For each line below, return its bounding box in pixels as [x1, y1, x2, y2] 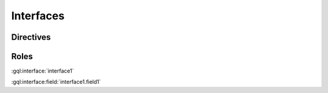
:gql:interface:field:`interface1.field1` [11, 79, 101, 86]
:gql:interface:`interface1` [11, 67, 74, 75]
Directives [11, 32, 51, 42]
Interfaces [11, 9, 65, 22]
